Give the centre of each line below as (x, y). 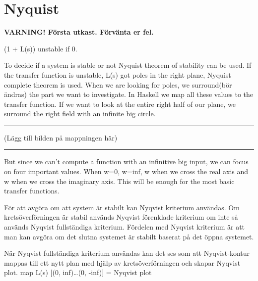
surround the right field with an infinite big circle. (80, 114)
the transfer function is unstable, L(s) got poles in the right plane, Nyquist (118, 74)
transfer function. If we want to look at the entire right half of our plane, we (120, 104)
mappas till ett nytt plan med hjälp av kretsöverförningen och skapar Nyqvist (122, 262)
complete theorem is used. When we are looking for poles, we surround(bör (118, 84)
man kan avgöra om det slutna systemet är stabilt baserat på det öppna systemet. (129, 236)
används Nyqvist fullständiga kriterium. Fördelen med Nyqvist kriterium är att (125, 227)
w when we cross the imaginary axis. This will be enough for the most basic (119, 181)
